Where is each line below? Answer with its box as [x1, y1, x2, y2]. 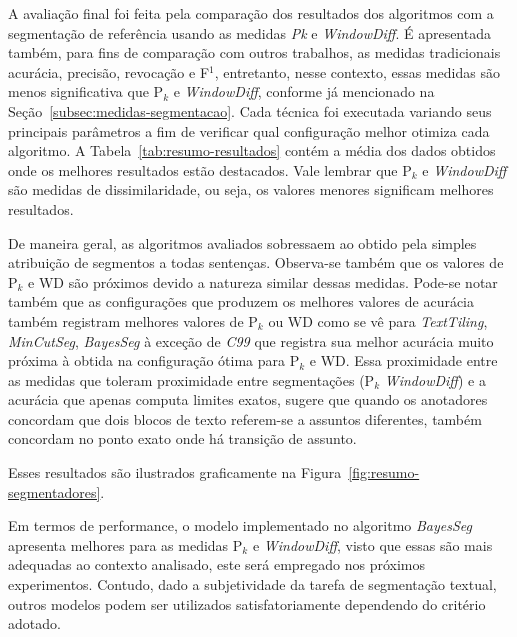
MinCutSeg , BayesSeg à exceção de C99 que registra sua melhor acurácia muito [8, 330, 494, 351]
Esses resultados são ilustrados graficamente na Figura [8, 462, 342, 483]
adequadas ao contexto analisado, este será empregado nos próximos [8, 554, 426, 575]
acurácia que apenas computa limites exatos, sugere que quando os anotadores [8, 389, 488, 410]
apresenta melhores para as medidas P [8, 534, 243, 555]
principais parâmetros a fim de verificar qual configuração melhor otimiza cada [8, 120, 490, 141]
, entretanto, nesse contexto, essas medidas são [214, 61, 500, 82]
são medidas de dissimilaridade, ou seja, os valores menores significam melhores [8, 179, 494, 200]
